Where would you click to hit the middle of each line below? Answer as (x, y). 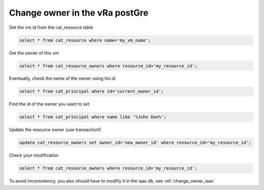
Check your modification (34, 155)
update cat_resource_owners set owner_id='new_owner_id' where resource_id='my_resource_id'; (135, 143)
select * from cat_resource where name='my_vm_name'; (85, 40)
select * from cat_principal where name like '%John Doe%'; (93, 117)
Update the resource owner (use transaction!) (55, 130)
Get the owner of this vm (34, 53)
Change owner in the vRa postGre (79, 13)
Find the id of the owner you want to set (49, 104)
